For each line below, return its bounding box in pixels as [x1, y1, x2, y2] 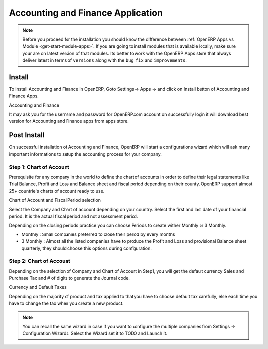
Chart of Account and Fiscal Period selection [9, 197, 101, 203]
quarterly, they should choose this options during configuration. [21, 245, 152, 251]
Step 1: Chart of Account [9, 163, 69, 170]
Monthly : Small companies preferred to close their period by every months [21, 232, 175, 237]
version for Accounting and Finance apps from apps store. [9, 118, 129, 124]
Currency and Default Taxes [9, 284, 67, 290]
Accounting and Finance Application [9, 7, 163, 18]
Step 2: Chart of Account [9, 258, 70, 265]
